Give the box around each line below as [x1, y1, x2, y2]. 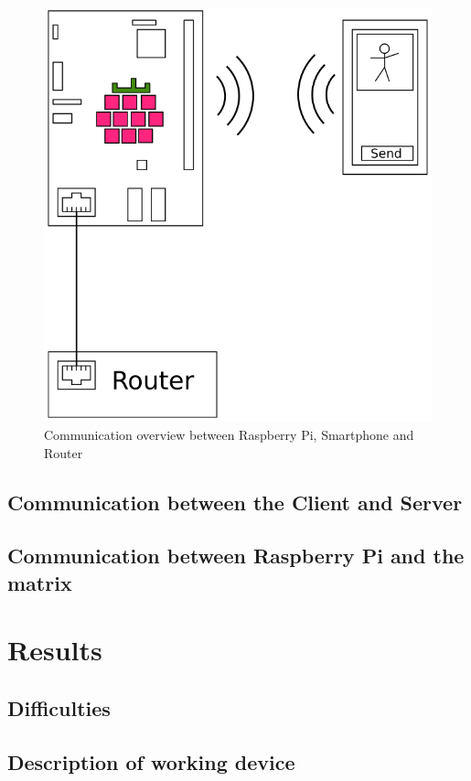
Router [44, 443, 83, 462]
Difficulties [7, 693, 111, 722]
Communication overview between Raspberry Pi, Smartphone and [44, 424, 414, 444]
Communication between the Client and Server [7, 487, 463, 516]
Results [7, 631, 102, 669]
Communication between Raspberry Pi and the [7, 541, 465, 570]
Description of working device [7, 747, 295, 776]
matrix [7, 568, 72, 596]
